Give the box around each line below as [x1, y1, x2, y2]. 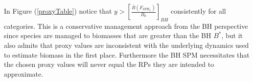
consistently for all [171, 6, 226, 16]
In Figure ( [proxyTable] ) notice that [4, 6, 112, 16]
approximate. [4, 68, 44, 79]
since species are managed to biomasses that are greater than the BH [4, 30, 211, 41]
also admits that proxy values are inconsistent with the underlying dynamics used [4, 40, 249, 50]
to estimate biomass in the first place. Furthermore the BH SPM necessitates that [4, 49, 250, 60]
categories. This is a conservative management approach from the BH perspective [4, 20, 248, 31]
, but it [221, 30, 243, 41]
